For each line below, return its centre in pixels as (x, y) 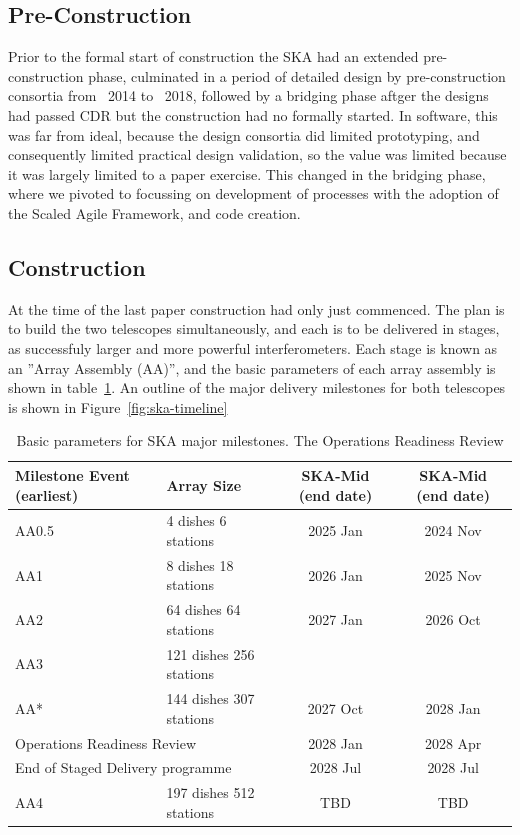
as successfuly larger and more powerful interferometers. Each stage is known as (253, 347)
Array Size (204, 484)
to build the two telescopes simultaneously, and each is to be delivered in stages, (254, 328)
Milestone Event (72, 474)
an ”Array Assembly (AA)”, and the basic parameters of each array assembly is (252, 367)
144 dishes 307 (210, 698)
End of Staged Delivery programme (123, 767)
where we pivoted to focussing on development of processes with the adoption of (253, 193)
